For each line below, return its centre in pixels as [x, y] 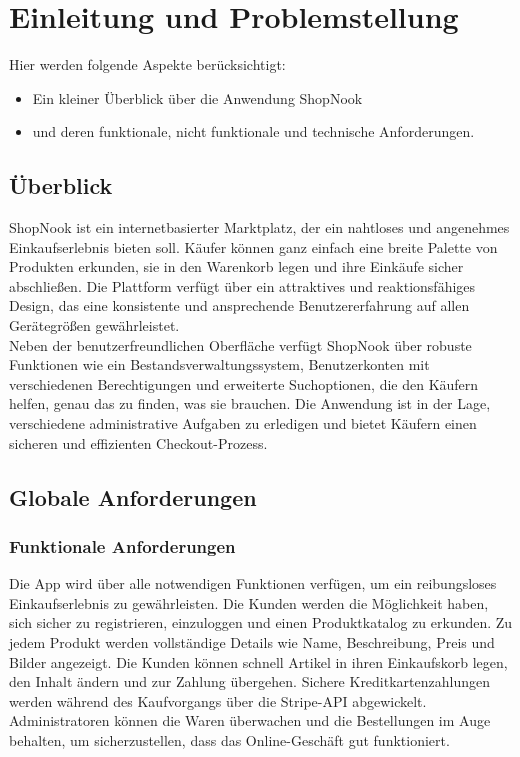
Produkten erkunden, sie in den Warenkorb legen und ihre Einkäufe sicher [236, 266]
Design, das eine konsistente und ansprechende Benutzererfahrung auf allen [239, 305]
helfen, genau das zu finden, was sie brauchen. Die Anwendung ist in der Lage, [250, 403]
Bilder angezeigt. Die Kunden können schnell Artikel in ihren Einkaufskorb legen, [258, 661]
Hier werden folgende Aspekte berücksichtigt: [147, 64]
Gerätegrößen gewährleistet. [94, 325]
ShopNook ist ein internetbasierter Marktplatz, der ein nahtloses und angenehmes [259, 227]
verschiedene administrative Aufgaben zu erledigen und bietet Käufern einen [243, 423]
